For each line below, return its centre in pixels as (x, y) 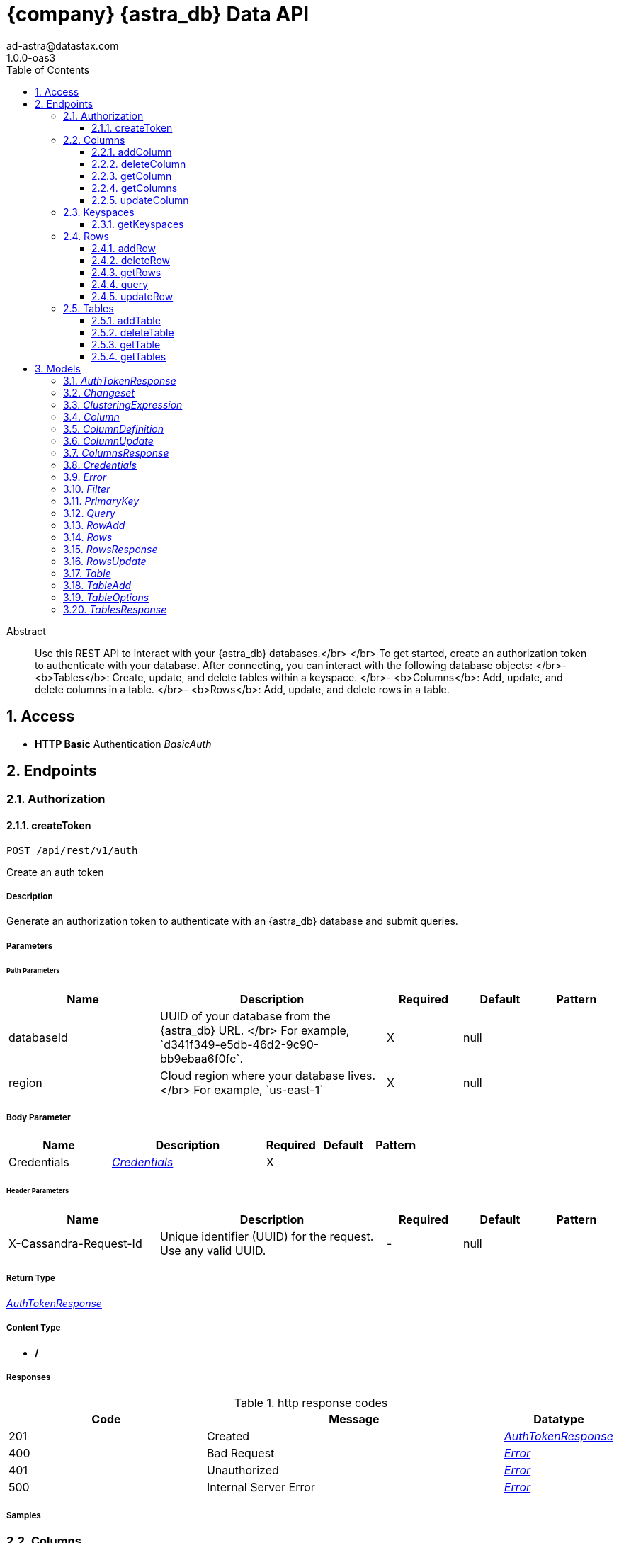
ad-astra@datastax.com (63, 45)
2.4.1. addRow (124, 248)
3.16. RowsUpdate (105, 561)
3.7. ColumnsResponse (116, 452)
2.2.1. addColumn (132, 152)
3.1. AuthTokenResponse (120, 380)
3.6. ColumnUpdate (108, 440)
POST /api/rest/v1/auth (72, 850)
